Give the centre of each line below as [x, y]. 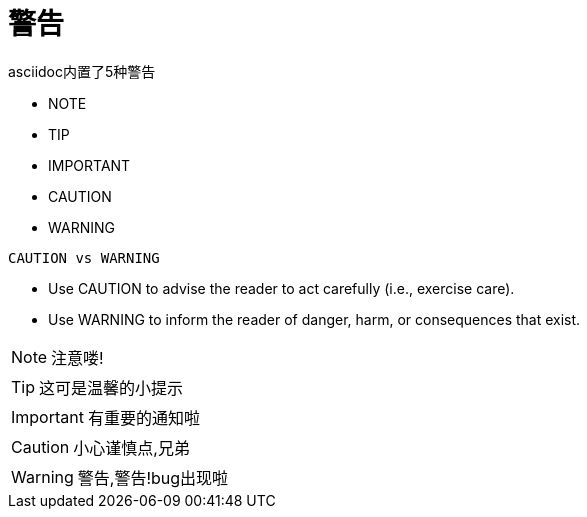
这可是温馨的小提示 [111, 387]
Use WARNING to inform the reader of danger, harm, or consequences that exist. [314, 319]
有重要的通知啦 [143, 417]
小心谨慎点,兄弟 [131, 447]
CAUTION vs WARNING [84, 257]
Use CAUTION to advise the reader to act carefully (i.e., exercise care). [281, 288]
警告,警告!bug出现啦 [153, 477]
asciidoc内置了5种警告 [82, 71]
